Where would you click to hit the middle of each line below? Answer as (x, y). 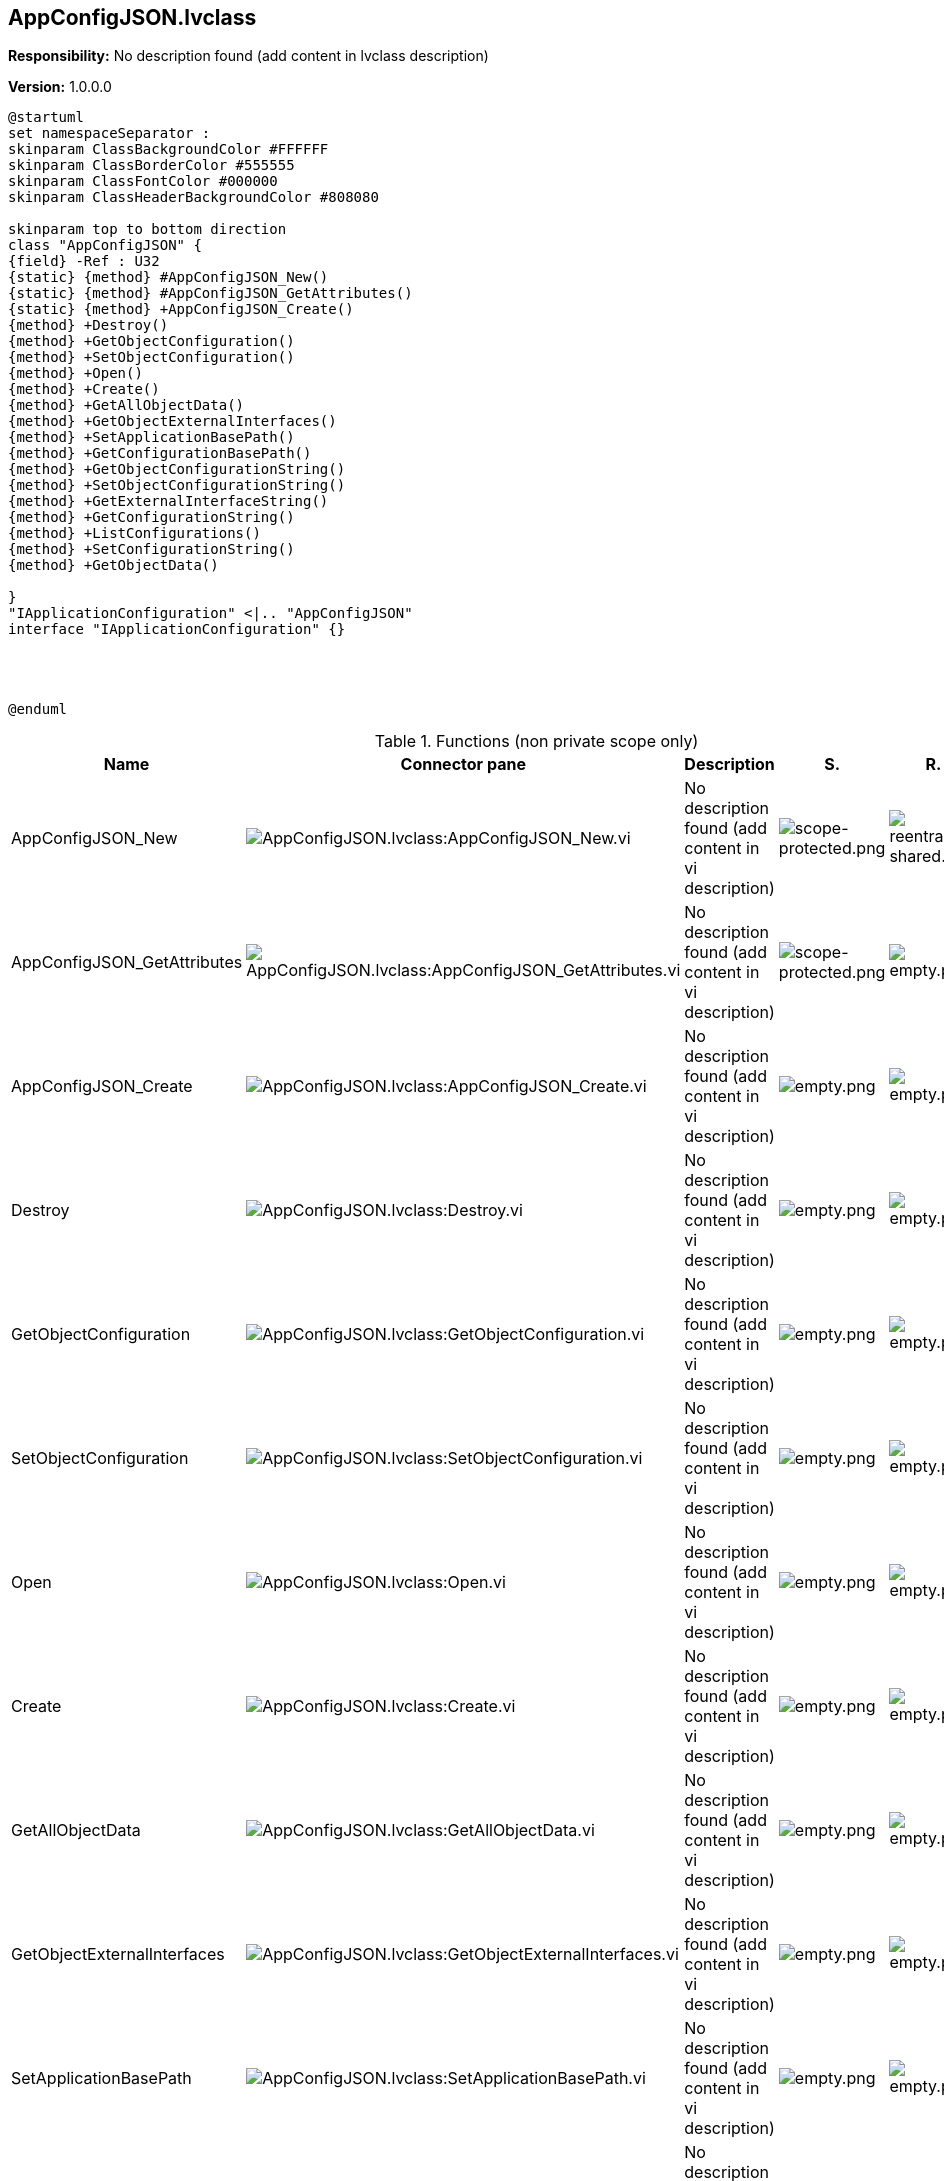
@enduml (38, 709)
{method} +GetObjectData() (113, 565)
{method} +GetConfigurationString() (151, 517)
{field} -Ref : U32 (84, 261)
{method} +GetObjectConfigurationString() (177, 469)
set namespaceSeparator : (109, 133)
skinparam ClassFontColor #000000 (143, 181)
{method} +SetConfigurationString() (151, 549)
